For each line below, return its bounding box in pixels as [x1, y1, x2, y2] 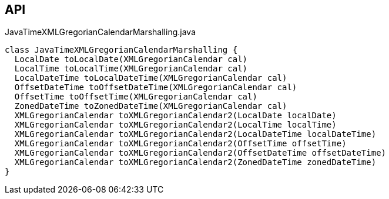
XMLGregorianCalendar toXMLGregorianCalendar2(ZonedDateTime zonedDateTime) [14, 157, 377, 167]
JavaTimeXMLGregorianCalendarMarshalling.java [5, 27, 196, 37]
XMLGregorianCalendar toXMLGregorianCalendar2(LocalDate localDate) [14, 111, 337, 121]
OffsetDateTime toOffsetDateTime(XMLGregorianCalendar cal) [14, 83, 297, 92]
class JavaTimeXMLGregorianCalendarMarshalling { [5, 45, 238, 55]
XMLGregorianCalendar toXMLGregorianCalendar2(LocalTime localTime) [14, 120, 337, 130]
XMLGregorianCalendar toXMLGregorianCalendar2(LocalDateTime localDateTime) [14, 129, 377, 139]
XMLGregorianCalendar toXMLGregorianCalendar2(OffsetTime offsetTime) [14, 139, 347, 149]
